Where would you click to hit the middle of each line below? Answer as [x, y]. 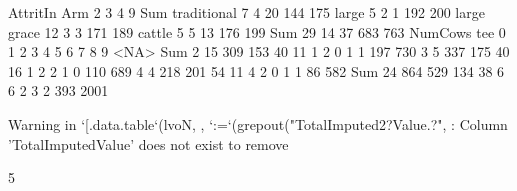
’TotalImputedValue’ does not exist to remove [148, 143]
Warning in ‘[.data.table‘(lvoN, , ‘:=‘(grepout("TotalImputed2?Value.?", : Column [258, 123]
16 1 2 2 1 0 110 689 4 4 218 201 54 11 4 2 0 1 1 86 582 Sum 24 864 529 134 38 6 [256, 70]
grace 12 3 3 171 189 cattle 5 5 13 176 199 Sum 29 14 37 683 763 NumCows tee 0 [257, 31]
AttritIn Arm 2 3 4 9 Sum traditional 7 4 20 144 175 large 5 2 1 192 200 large [246, 12]
